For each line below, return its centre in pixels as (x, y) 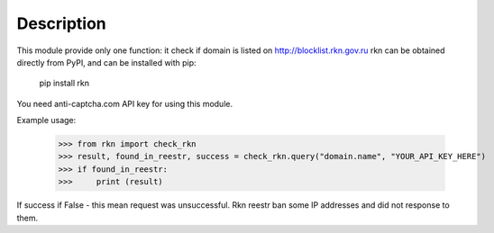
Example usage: (46, 121)
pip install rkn (64, 83)
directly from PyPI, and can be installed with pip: (107, 62)
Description (62, 23)
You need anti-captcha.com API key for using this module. (125, 103)
